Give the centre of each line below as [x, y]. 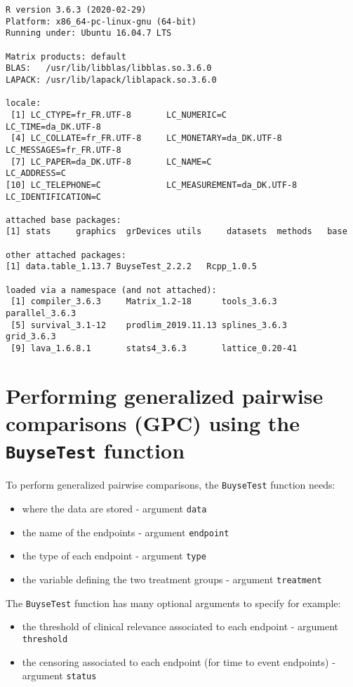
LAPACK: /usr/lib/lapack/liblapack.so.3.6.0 [111, 80]
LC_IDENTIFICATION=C [54, 197]
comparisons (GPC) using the [153, 423]
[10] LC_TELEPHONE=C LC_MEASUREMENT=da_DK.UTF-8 [152, 185]
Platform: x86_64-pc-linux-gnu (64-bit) [101, 21]
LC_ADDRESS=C [36, 174]
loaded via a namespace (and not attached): [111, 290]
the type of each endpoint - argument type [114, 556]
